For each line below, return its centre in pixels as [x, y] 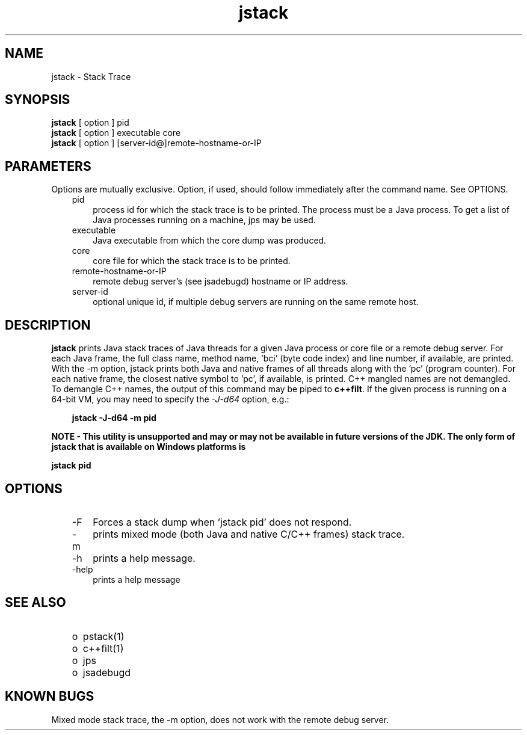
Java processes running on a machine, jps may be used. [204, 220]
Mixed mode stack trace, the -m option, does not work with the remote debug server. [220, 719]
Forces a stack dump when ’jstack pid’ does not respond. [222, 522]
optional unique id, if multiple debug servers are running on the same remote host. [256, 302]
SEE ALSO [35, 603]
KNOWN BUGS [50, 697]
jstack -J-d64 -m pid [114, 418]
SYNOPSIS [38, 100]
